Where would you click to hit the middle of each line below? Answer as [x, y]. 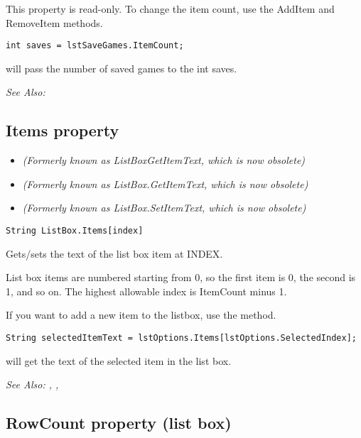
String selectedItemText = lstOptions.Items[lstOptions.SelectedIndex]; [181, 338]
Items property [63, 130]
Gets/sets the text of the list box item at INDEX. [114, 253]
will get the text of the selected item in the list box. [119, 360]
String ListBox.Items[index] [75, 231]
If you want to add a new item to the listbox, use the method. [141, 315]
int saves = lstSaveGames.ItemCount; [95, 46]
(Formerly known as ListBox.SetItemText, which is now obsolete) [164, 208]
